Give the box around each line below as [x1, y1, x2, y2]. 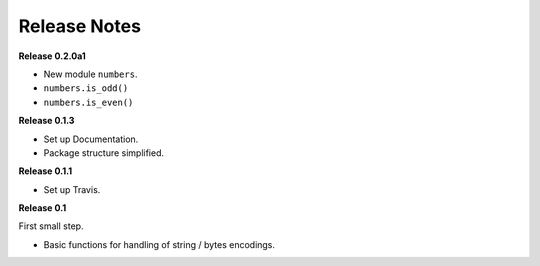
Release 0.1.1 [18, 165, 73, 177]
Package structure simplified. [43, 146, 165, 159]
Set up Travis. [43, 183, 101, 195]
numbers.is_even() [43, 96, 134, 108]
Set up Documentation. [43, 133, 139, 145]
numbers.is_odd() [43, 83, 129, 94]
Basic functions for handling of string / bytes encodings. [43, 238, 275, 250]
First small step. [18, 220, 84, 232]
